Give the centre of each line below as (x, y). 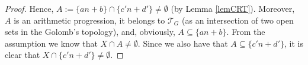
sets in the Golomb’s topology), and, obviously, (90, 32)
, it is (294, 43)
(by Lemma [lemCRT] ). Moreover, (233, 8)
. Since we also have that (183, 43)
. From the (246, 32)
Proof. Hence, (29, 8)
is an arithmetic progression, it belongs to (89, 20)
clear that (23, 55)
